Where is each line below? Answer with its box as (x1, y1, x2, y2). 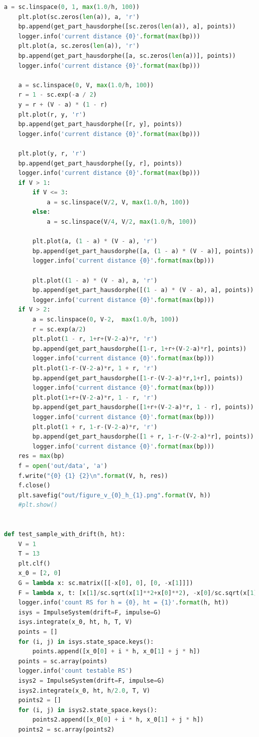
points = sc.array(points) (18, 657, 108, 665)
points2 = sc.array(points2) (18, 726, 115, 733)
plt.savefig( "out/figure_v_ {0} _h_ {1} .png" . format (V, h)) (18, 491, 211, 499)
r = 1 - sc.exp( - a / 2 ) (18, 91, 97, 99)
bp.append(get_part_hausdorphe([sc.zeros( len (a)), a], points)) (18, 23, 236, 30)
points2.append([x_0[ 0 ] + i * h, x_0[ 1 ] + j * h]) (32, 716, 204, 724)
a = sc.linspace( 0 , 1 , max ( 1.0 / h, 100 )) (4, 3, 140, 10)
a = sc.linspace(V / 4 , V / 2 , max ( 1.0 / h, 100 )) (46, 218, 197, 226)
